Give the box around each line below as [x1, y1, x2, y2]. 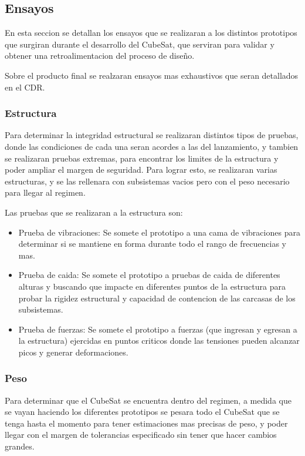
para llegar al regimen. [5, 186, 86, 199]
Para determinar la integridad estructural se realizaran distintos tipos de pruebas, [5, 129, 299, 141]
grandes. [5, 440, 35, 452]
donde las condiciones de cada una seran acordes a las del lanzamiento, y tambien [5, 140, 299, 152]
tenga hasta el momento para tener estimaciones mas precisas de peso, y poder [5, 417, 288, 429]
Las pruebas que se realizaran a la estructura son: [5, 206, 183, 218]
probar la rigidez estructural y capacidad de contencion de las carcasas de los [18, 291, 296, 304]
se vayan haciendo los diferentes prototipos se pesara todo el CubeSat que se [5, 405, 280, 418]
